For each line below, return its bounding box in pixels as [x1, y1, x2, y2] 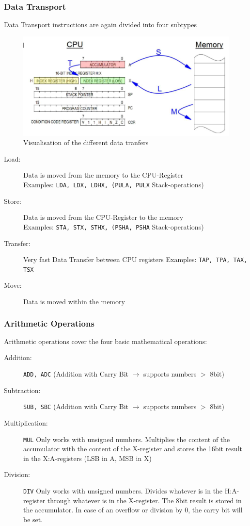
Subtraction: [4, 385, 41, 395]
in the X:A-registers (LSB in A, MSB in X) [23, 453, 152, 463]
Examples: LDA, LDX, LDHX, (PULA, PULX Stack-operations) [23, 180, 204, 190]
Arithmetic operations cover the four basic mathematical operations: [4, 336, 207, 346]
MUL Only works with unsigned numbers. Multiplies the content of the [23, 434, 230, 444]
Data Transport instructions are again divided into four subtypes [4, 19, 197, 30]
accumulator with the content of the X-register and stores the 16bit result [23, 444, 242, 454]
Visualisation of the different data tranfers [23, 137, 149, 148]
